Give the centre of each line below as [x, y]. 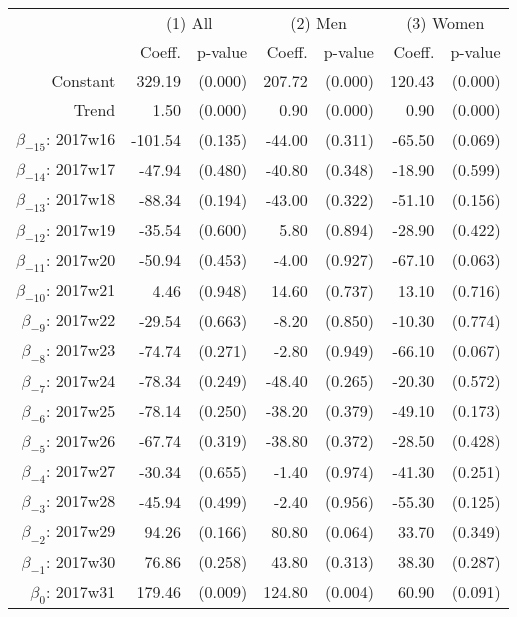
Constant [83, 80]
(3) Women [445, 22]
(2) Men [318, 22]
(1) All [189, 22]
